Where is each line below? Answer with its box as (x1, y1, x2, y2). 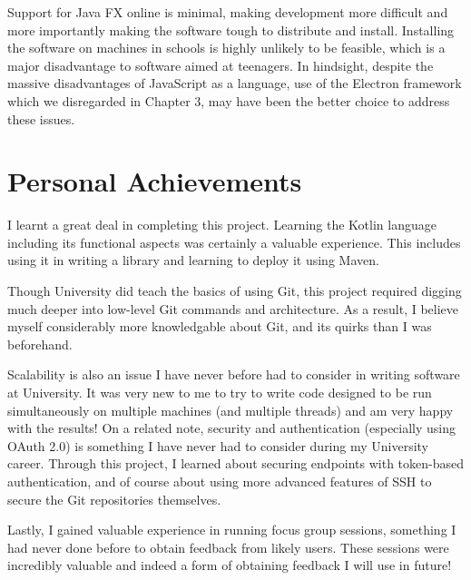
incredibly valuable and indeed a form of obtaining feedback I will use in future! (7, 555, 452, 575)
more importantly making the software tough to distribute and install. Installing (7, 20, 455, 39)
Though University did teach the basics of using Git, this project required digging (7, 281, 462, 300)
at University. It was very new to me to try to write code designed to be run (7, 383, 432, 402)
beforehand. (7, 334, 73, 353)
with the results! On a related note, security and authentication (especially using (7, 418, 456, 437)
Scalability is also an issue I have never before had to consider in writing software (7, 365, 460, 384)
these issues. (7, 109, 75, 128)
